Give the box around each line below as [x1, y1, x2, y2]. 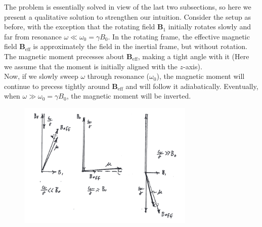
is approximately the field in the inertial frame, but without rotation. [33, 41, 247, 52]
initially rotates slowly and [168, 21, 251, 32]
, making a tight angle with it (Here [138, 51, 249, 61]
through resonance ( [87, 71, 150, 81]
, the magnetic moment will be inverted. [66, 90, 191, 101]
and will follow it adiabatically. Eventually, [125, 80, 258, 91]
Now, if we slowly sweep [4, 71, 78, 81]
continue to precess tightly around [4, 80, 110, 91]
